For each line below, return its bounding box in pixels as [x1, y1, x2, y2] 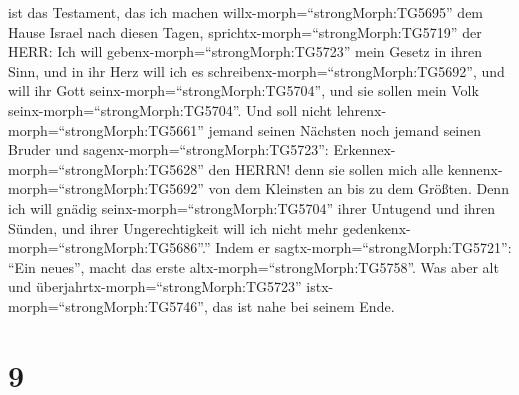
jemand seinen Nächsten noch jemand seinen [208, 119, 482, 140]
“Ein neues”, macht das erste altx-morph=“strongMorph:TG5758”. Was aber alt [8, 256, 499, 277]
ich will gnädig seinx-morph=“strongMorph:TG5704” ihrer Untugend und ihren [8, 197, 496, 218]
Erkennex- [333, 139, 396, 160]
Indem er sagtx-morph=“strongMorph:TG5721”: [215, 237, 512, 258]
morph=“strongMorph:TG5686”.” [8, 237, 211, 258]
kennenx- [447, 158, 503, 179]
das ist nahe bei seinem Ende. [212, 295, 395, 316]
